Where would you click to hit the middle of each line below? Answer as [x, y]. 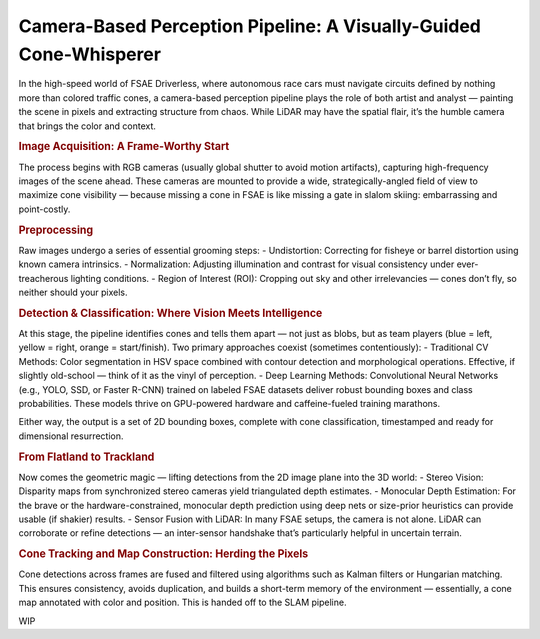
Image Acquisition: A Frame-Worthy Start [124, 147]
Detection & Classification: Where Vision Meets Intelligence [170, 313]
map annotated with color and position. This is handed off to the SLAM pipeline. [182, 602]
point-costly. [44, 209]
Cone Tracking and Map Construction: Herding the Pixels [163, 554]
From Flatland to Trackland [86, 457]
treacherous [43, 278]
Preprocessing [56, 230]
